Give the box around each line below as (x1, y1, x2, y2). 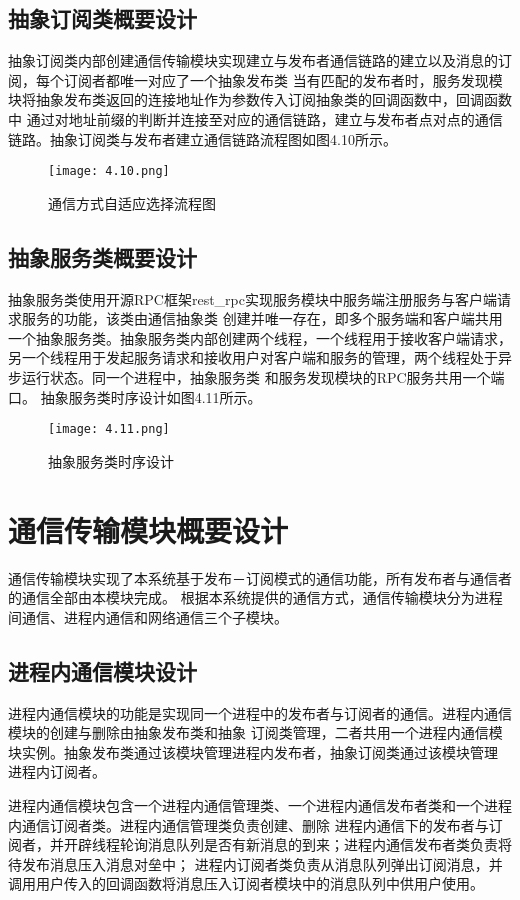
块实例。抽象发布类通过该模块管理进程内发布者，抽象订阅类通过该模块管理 (8, 741, 498, 762)
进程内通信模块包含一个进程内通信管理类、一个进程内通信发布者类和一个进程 (8, 794, 512, 815)
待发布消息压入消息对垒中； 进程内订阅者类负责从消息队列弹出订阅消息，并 (8, 853, 503, 874)
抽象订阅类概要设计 (8, 3, 197, 34)
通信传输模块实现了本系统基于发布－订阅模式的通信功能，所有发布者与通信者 (8, 567, 512, 588)
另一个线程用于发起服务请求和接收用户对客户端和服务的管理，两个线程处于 (8, 347, 498, 368)
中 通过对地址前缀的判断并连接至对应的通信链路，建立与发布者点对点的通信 (8, 108, 503, 129)
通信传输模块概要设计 (8, 509, 289, 550)
